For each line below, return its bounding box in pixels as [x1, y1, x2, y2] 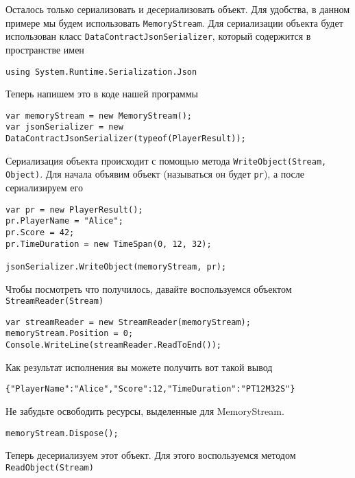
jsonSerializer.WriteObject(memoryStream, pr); [5, 261, 227, 272]
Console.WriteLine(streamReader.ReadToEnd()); [5, 340, 221, 350]
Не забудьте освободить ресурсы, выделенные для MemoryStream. [5, 404, 284, 418]
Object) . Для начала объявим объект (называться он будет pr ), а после [5, 167, 305, 181]
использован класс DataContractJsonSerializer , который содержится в [5, 29, 311, 43]
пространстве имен [5, 42, 84, 56]
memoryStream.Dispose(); [5, 428, 119, 438]
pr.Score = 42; [5, 227, 75, 237]
